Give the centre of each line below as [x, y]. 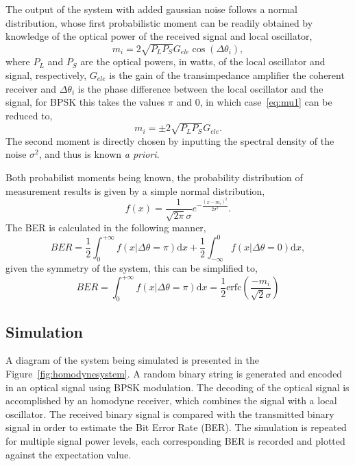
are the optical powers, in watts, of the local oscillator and [203, 61]
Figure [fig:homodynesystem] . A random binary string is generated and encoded [174, 373]
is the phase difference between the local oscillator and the [200, 88]
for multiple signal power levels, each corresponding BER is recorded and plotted [175, 440]
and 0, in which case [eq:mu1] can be [254, 102]
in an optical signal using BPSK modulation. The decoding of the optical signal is [177, 387]
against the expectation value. [69, 454]
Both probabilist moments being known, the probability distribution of [154, 177]
